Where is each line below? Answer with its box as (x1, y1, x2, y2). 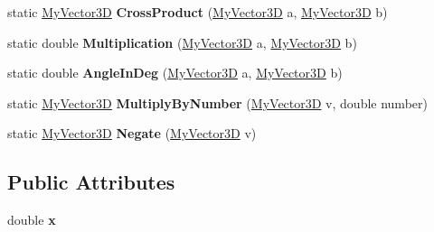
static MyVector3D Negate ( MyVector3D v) (7, 124, 257, 143)
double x (7, 210, 56, 229)
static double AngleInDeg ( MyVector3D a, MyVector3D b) (7, 63, 343, 82)
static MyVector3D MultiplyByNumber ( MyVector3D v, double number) (7, 93, 428, 112)
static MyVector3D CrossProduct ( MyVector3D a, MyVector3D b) (7, 3, 388, 21)
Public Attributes (7, 168, 175, 196)
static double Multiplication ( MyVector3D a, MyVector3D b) (7, 32, 357, 51)
